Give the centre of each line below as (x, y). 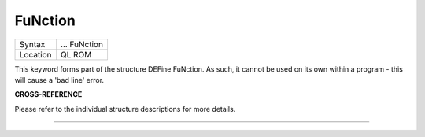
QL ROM (76, 54)
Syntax (32, 44)
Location (35, 54)
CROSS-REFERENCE (48, 94)
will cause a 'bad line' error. (59, 80)
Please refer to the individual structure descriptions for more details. (125, 109)
